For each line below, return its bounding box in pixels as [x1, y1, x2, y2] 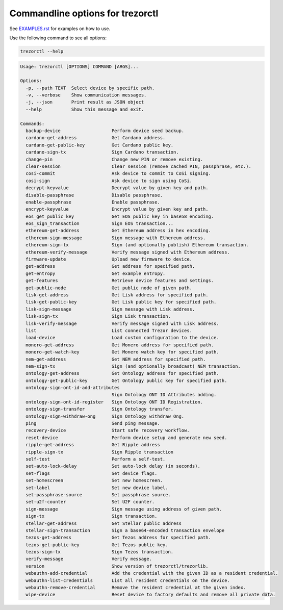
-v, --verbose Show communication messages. [25, 92, 147, 98]
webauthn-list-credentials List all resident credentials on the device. [25, 577, 230, 583]
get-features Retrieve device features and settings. [25, 278, 214, 284]
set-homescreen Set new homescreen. [25, 477, 163, 484]
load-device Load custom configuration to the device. [25, 335, 219, 341]
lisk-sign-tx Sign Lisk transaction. [25, 314, 171, 319]
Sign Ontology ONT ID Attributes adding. [111, 392, 217, 398]
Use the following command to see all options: [9, 35, 107, 41]
